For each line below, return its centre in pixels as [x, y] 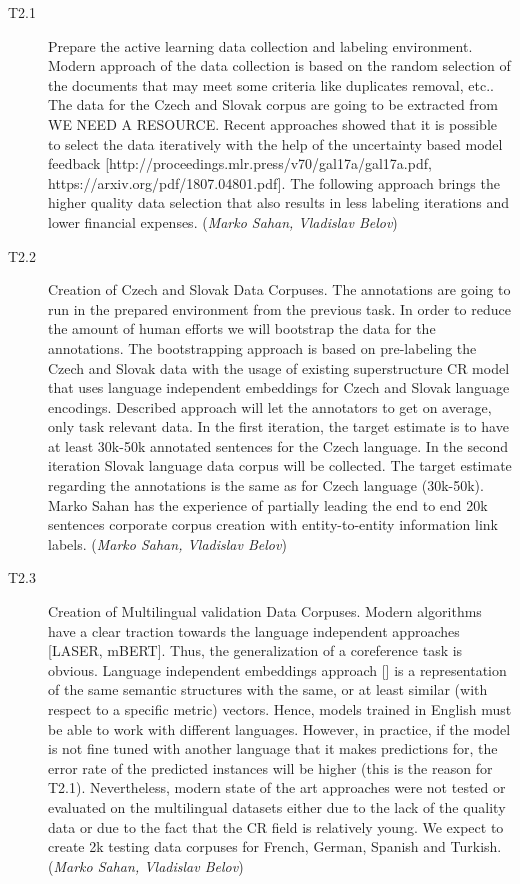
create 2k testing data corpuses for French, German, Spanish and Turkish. [275, 846]
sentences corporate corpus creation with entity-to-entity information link [273, 524]
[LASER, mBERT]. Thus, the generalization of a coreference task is [255, 650]
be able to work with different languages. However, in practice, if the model [279, 728]
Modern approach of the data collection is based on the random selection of [279, 65]
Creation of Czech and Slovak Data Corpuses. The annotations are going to [279, 289]
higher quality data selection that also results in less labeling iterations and [279, 202]
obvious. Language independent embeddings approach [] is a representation [277, 669]
